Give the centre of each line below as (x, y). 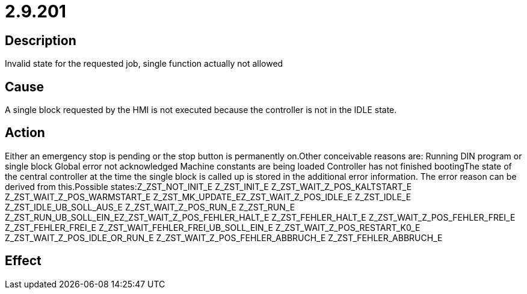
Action (25, 133)
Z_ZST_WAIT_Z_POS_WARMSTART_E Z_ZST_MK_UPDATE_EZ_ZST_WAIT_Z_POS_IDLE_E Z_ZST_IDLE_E (208, 197)
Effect (23, 261)
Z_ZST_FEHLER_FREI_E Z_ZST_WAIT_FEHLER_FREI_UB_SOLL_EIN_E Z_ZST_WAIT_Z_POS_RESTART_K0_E (213, 227)
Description (41, 40)
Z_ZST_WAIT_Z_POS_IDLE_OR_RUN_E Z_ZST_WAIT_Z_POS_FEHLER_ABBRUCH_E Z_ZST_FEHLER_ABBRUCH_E (224, 237)
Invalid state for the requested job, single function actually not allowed (144, 64)
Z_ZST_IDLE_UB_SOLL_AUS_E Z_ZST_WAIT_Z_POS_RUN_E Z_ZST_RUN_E (150, 207)
